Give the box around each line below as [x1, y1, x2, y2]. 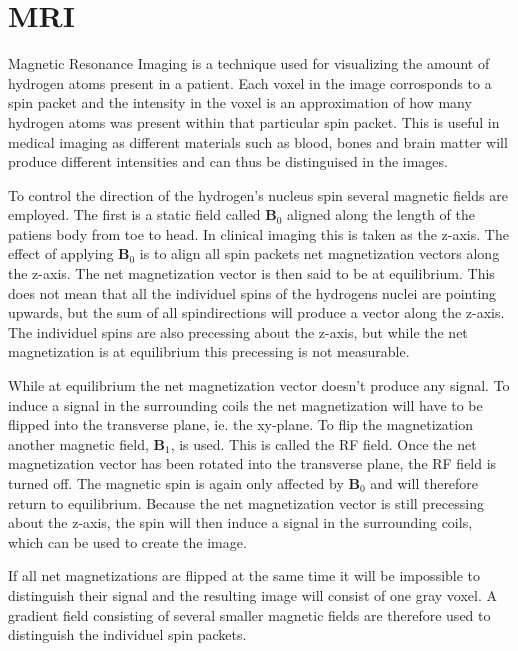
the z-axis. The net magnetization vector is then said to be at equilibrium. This [8, 263, 495, 284]
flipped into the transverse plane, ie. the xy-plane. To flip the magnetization [8, 414, 473, 435]
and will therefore [370, 473, 479, 493]
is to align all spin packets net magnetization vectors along [139, 243, 500, 264]
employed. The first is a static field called [8, 204, 261, 225]
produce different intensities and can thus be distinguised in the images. [8, 151, 448, 172]
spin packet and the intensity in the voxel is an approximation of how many [8, 92, 472, 113]
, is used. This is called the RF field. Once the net [170, 433, 477, 454]
